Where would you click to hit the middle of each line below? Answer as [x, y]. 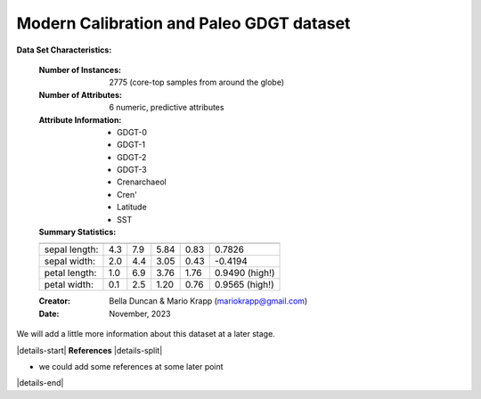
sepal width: [70, 261]
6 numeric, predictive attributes [167, 108]
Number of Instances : [80, 69]
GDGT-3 [132, 170]
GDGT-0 [132, 132]
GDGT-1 [131, 145]
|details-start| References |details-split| [90, 350]
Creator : [55, 301]
